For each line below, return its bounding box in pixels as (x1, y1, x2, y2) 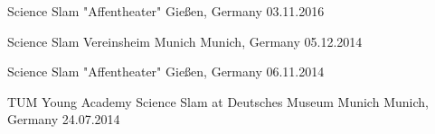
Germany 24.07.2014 (7, 110, 120, 129)
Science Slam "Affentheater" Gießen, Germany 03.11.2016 (7, 2, 325, 20)
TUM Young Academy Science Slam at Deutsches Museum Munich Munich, (7, 92, 429, 111)
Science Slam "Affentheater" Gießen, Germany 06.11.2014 (7, 62, 325, 81)
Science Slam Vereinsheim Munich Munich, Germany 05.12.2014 (7, 31, 363, 50)
